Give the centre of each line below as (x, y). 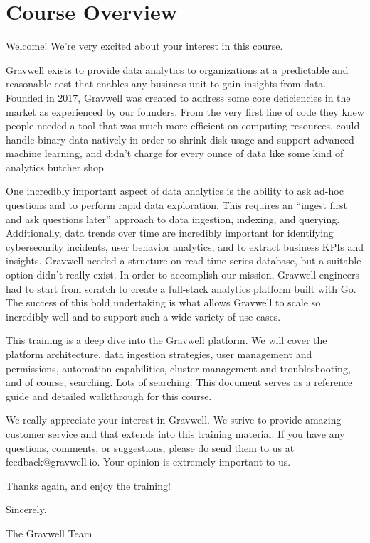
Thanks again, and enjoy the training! (88, 485)
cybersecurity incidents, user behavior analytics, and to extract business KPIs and (185, 246)
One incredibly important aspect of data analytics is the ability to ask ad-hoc (175, 191)
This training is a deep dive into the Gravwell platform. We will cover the (166, 340)
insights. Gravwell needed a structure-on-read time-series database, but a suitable (184, 260)
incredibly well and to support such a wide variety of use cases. (143, 316)
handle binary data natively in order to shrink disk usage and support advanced (180, 139)
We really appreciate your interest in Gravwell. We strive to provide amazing (174, 420)
